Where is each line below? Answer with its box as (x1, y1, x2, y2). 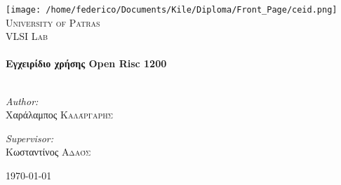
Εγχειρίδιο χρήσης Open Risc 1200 (6, 56, 167, 71)
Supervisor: (6, 130, 53, 145)
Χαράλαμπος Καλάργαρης (6, 107, 113, 122)
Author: (6, 93, 39, 108)
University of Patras (6, 15, 100, 29)
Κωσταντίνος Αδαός (6, 144, 91, 159)
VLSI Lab (6, 29, 48, 43)
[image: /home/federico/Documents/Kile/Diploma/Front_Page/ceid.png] (6, 5, 337, 15)
